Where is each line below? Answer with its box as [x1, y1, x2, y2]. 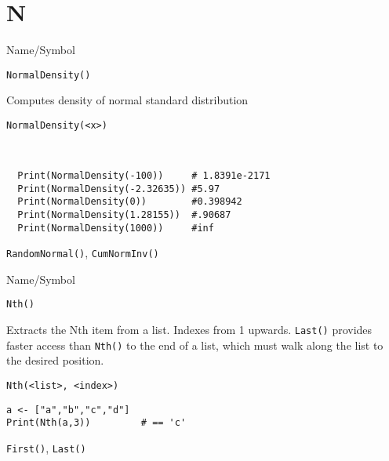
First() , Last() [6, 440, 86, 456]
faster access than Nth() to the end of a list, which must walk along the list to [6, 336, 384, 353]
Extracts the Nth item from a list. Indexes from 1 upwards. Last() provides [6, 321, 373, 338]
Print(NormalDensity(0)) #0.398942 [17, 196, 242, 208]
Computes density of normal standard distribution [6, 92, 249, 108]
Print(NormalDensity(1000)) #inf [17, 222, 214, 234]
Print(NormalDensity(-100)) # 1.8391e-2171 [17, 169, 271, 181]
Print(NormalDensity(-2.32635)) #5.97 [17, 183, 220, 194]
